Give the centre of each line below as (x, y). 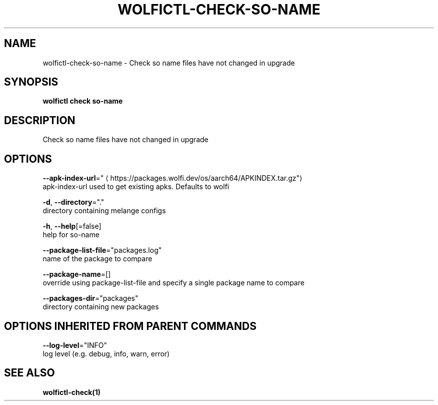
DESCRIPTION (40, 120)
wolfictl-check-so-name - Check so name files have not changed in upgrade (169, 63)
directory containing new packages (101, 307)
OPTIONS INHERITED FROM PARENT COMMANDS (130, 326)
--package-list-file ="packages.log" (102, 250)
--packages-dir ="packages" (90, 298)
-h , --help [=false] (72, 226)
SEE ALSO (29, 373)
